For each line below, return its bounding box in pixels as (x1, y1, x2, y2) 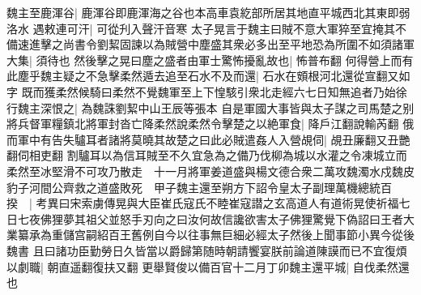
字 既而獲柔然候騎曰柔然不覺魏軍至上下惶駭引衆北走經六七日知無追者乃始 (6, 83, 396, 100)
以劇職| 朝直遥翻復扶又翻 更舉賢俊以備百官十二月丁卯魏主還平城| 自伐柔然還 (6, 258, 410, 275)
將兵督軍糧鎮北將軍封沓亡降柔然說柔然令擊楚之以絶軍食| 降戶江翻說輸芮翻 (6, 115, 399, 132)
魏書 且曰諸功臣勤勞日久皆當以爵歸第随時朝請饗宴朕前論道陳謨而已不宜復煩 (6, 242, 407, 259)
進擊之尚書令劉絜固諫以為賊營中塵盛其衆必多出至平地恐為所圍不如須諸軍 (28, 36, 415, 53)
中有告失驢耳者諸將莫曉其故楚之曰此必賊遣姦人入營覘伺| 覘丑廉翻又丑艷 (28, 130, 410, 147)
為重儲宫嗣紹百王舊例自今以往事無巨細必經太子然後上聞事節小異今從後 (40, 226, 415, 243)
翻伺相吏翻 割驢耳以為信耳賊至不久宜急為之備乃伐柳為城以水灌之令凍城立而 (6, 147, 407, 164)
